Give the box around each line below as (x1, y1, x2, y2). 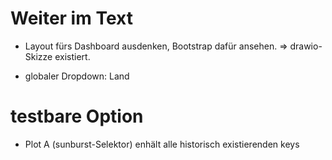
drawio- (289, 40, 323, 52)
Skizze (24, 50, 53, 62)
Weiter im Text (10, 7, 133, 30)
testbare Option (10, 105, 144, 128)
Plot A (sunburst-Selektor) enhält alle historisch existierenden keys (24, 138, 300, 150)
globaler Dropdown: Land (24, 70, 130, 82)
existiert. (54, 50, 91, 62)
